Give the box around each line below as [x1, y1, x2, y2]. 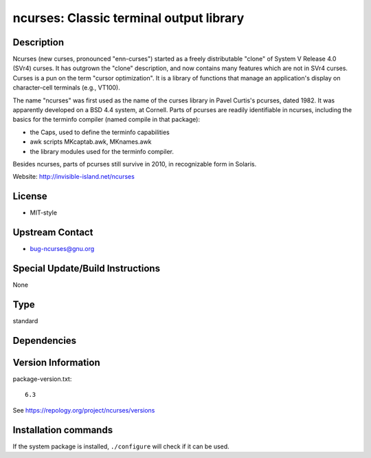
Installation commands [12, 424, 113, 436]
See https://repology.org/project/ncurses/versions [12, 406, 155, 414]
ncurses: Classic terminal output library [12, 10, 245, 25]
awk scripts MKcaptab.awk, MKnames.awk [30, 138, 152, 146]
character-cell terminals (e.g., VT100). [12, 83, 120, 92]
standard [12, 316, 38, 325]
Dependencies [12, 334, 77, 347]
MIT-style [30, 208, 58, 217]
